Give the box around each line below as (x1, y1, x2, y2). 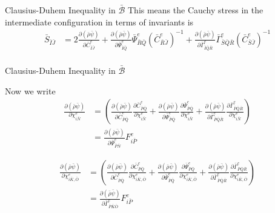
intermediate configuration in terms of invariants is (5, 15, 194, 28)
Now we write (5, 84, 56, 97)
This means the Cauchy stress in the (127, 4, 263, 16)
